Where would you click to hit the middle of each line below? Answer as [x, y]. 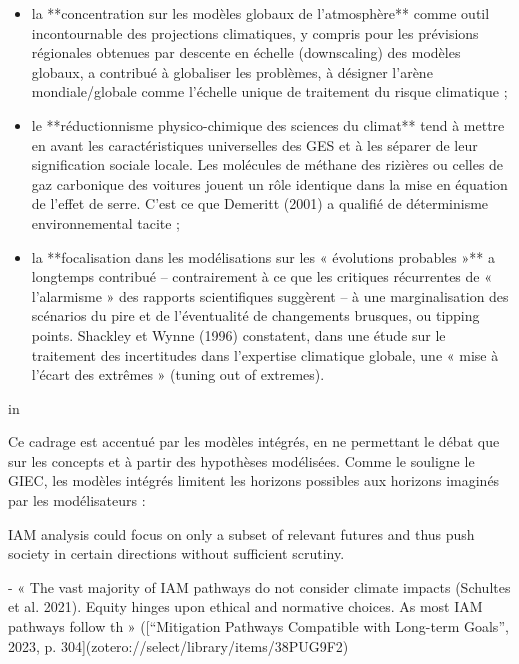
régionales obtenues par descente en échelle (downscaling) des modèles [246, 52]
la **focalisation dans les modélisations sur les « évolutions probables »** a [263, 256]
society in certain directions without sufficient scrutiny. [176, 553]
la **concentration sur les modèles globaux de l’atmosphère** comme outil [260, 13]
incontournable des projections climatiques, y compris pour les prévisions [255, 32]
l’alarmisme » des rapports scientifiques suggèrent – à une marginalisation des [270, 295]
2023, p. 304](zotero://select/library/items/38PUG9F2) [178, 645]
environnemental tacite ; [106, 222]
